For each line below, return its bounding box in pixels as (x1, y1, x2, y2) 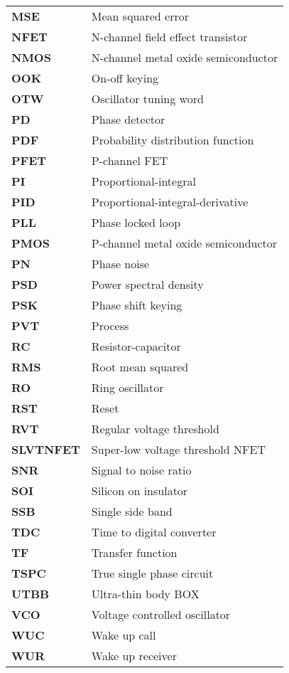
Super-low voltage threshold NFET (91, 441, 266, 457)
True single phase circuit (91, 565, 214, 581)
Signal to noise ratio (91, 462, 192, 478)
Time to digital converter (91, 524, 217, 540)
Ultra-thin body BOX (91, 585, 200, 602)
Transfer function (91, 544, 178, 561)
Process (91, 317, 129, 334)
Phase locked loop (91, 214, 181, 230)
